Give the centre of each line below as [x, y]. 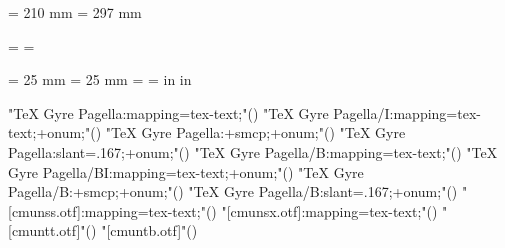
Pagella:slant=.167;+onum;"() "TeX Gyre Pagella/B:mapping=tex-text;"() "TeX [253, 151]
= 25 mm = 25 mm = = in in [100, 79]
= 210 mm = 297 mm [75, 12]
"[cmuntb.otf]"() [149, 230]
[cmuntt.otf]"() [52, 230]
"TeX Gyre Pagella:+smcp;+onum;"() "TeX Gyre [255, 132]
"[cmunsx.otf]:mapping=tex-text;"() [329, 210]
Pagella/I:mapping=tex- [407, 112]
